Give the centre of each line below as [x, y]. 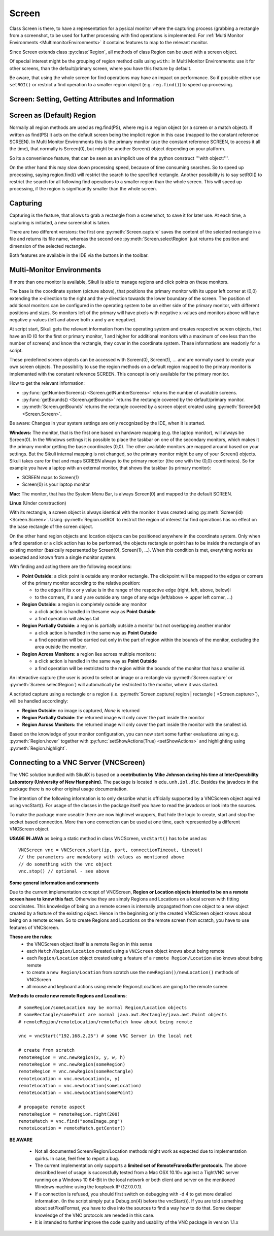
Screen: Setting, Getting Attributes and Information [92, 99]
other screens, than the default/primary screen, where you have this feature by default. [100, 68]
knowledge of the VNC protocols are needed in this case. [95, 1215]
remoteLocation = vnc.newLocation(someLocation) [80, 1086]
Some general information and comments [54, 883]
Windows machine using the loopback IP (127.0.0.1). [89, 1187]
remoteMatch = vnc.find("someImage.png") [71, 1121]
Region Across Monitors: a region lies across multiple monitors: [89, 654]
